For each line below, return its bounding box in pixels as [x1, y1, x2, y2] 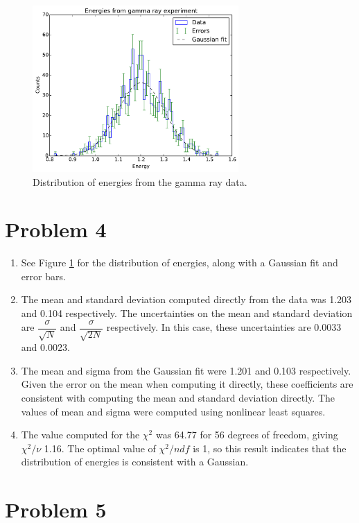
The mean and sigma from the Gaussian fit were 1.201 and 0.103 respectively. [21, 363, 351, 377]
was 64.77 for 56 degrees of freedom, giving [155, 427, 338, 442]
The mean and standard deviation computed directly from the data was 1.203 [21, 292, 352, 307]
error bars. [21, 268, 66, 283]
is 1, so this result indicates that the [193, 440, 347, 455]
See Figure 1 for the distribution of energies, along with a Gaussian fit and [21, 255, 338, 270]
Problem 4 [5, 215, 107, 243]
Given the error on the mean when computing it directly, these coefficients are [21, 377, 353, 391]
